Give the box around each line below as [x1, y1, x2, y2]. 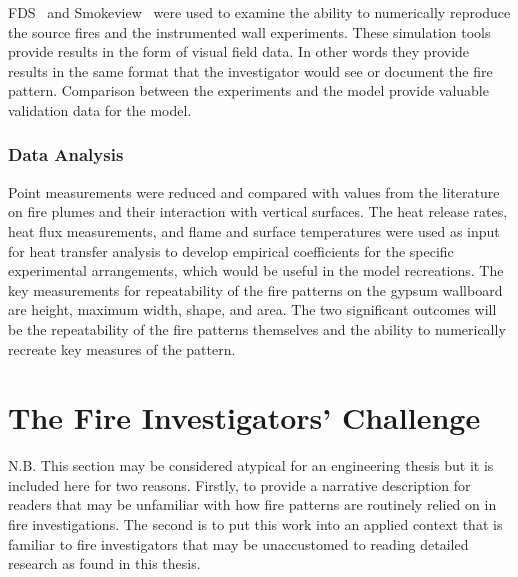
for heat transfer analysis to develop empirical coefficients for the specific [8, 240, 454, 261]
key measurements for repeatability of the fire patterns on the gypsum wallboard [8, 279, 503, 300]
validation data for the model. [8, 99, 192, 120]
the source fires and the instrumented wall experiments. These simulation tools [8, 21, 491, 42]
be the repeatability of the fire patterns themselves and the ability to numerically [8, 318, 506, 339]
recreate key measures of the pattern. [8, 338, 236, 359]
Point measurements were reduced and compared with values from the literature [8, 181, 500, 202]
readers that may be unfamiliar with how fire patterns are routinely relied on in [8, 494, 497, 515]
